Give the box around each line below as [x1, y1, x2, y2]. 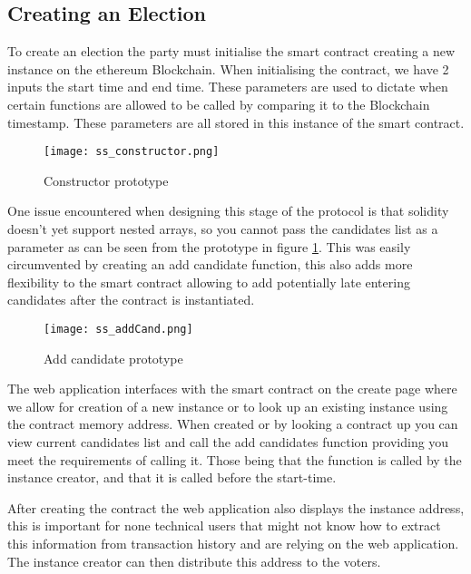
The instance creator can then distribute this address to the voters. [7, 551, 381, 570]
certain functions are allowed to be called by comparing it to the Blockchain [7, 94, 430, 113]
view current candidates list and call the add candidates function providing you [7, 433, 449, 452]
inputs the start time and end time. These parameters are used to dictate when [7, 77, 448, 96]
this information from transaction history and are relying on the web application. [7, 533, 459, 552]
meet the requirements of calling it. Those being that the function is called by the [7, 450, 462, 469]
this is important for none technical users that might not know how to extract [7, 516, 441, 535]
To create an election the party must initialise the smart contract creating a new [7, 42, 456, 61]
